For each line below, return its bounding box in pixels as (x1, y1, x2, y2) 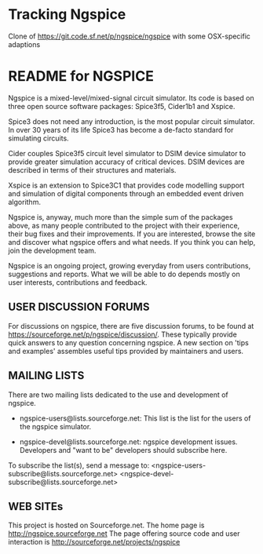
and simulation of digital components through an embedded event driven (8, 188, 244, 198)
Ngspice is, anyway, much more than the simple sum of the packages (8, 212, 233, 221)
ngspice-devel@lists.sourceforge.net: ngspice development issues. (19, 437, 238, 446)
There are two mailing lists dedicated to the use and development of (8, 390, 229, 399)
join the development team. (8, 246, 97, 255)
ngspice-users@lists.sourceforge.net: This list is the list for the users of (19, 414, 251, 423)
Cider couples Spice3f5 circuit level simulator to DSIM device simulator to (8, 148, 246, 158)
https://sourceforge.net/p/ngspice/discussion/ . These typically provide (8, 330, 237, 339)
